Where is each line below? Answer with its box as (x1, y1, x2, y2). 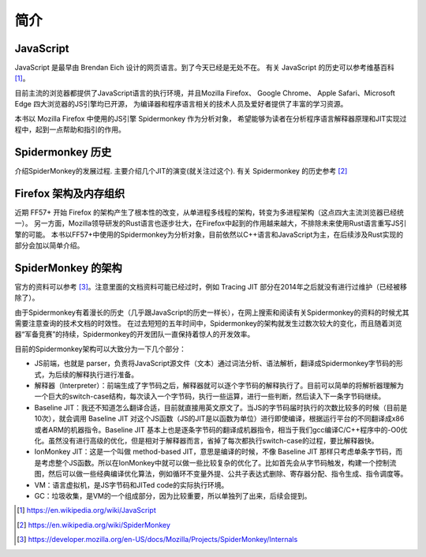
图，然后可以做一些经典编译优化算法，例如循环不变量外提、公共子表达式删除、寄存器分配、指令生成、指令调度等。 (34, 469, 408, 479)
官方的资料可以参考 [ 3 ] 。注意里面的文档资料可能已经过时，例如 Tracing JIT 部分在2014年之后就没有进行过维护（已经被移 (14, 282, 408, 291)
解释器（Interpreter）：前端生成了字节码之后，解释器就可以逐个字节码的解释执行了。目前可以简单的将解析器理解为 (34, 381, 404, 391)
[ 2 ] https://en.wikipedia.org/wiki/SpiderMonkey (17, 520, 171, 529)
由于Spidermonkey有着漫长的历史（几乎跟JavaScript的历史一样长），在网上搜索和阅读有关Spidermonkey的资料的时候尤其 (14, 308, 409, 317)
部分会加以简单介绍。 (14, 241, 84, 250)
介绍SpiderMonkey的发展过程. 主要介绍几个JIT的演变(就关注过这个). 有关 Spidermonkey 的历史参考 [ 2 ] (14, 166, 348, 175)
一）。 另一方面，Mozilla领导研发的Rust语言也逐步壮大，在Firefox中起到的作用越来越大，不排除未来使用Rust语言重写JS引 (14, 219, 407, 228)
